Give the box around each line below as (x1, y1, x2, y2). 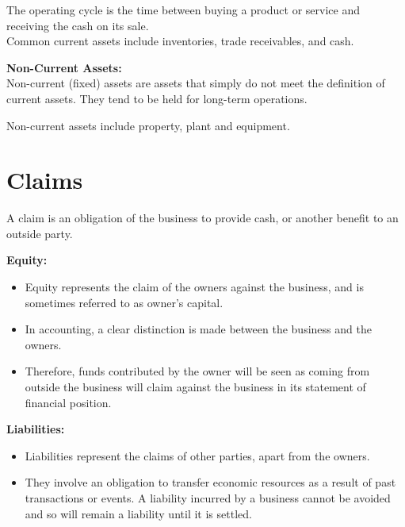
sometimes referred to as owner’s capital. (25, 294, 224, 310)
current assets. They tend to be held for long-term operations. (6, 90, 308, 106)
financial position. (25, 394, 112, 410)
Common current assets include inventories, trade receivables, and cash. (6, 33, 354, 49)
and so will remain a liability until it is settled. (25, 505, 252, 521)
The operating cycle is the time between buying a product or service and (6, 2, 360, 17)
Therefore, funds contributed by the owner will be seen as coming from (25, 363, 370, 379)
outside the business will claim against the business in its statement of (25, 379, 366, 395)
